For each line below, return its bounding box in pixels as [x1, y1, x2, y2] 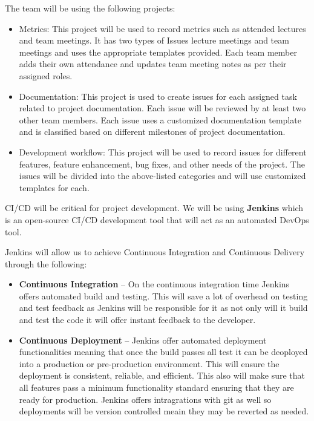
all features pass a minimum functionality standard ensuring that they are [19, 381, 294, 394]
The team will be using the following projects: [5, 2, 175, 14]
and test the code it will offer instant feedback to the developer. [19, 313, 256, 326]
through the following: [5, 257, 87, 270]
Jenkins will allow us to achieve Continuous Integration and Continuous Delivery [5, 246, 305, 258]
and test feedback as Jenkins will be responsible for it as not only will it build [19, 301, 308, 314]
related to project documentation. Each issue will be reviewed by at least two [19, 102, 306, 114]
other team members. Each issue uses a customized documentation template [19, 113, 301, 126]
